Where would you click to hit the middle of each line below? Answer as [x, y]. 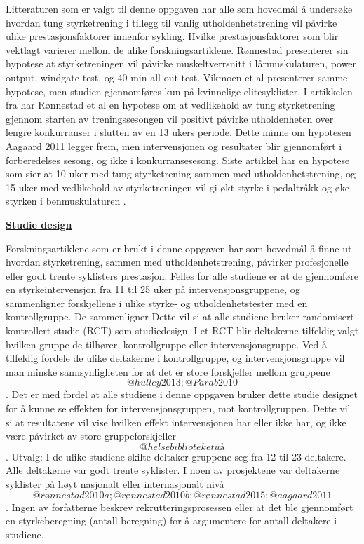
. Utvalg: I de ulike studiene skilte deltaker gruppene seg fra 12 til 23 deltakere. [176, 456]
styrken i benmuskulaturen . [66, 201]
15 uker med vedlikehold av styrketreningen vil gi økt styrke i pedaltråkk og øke [177, 187]
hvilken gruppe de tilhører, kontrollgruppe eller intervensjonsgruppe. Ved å [166, 344]
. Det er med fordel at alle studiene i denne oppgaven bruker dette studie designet [182, 394]
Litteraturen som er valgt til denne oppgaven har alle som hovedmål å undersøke [179, 8]
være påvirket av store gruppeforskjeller [91, 436]
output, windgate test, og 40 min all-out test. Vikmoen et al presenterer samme [177, 77]
